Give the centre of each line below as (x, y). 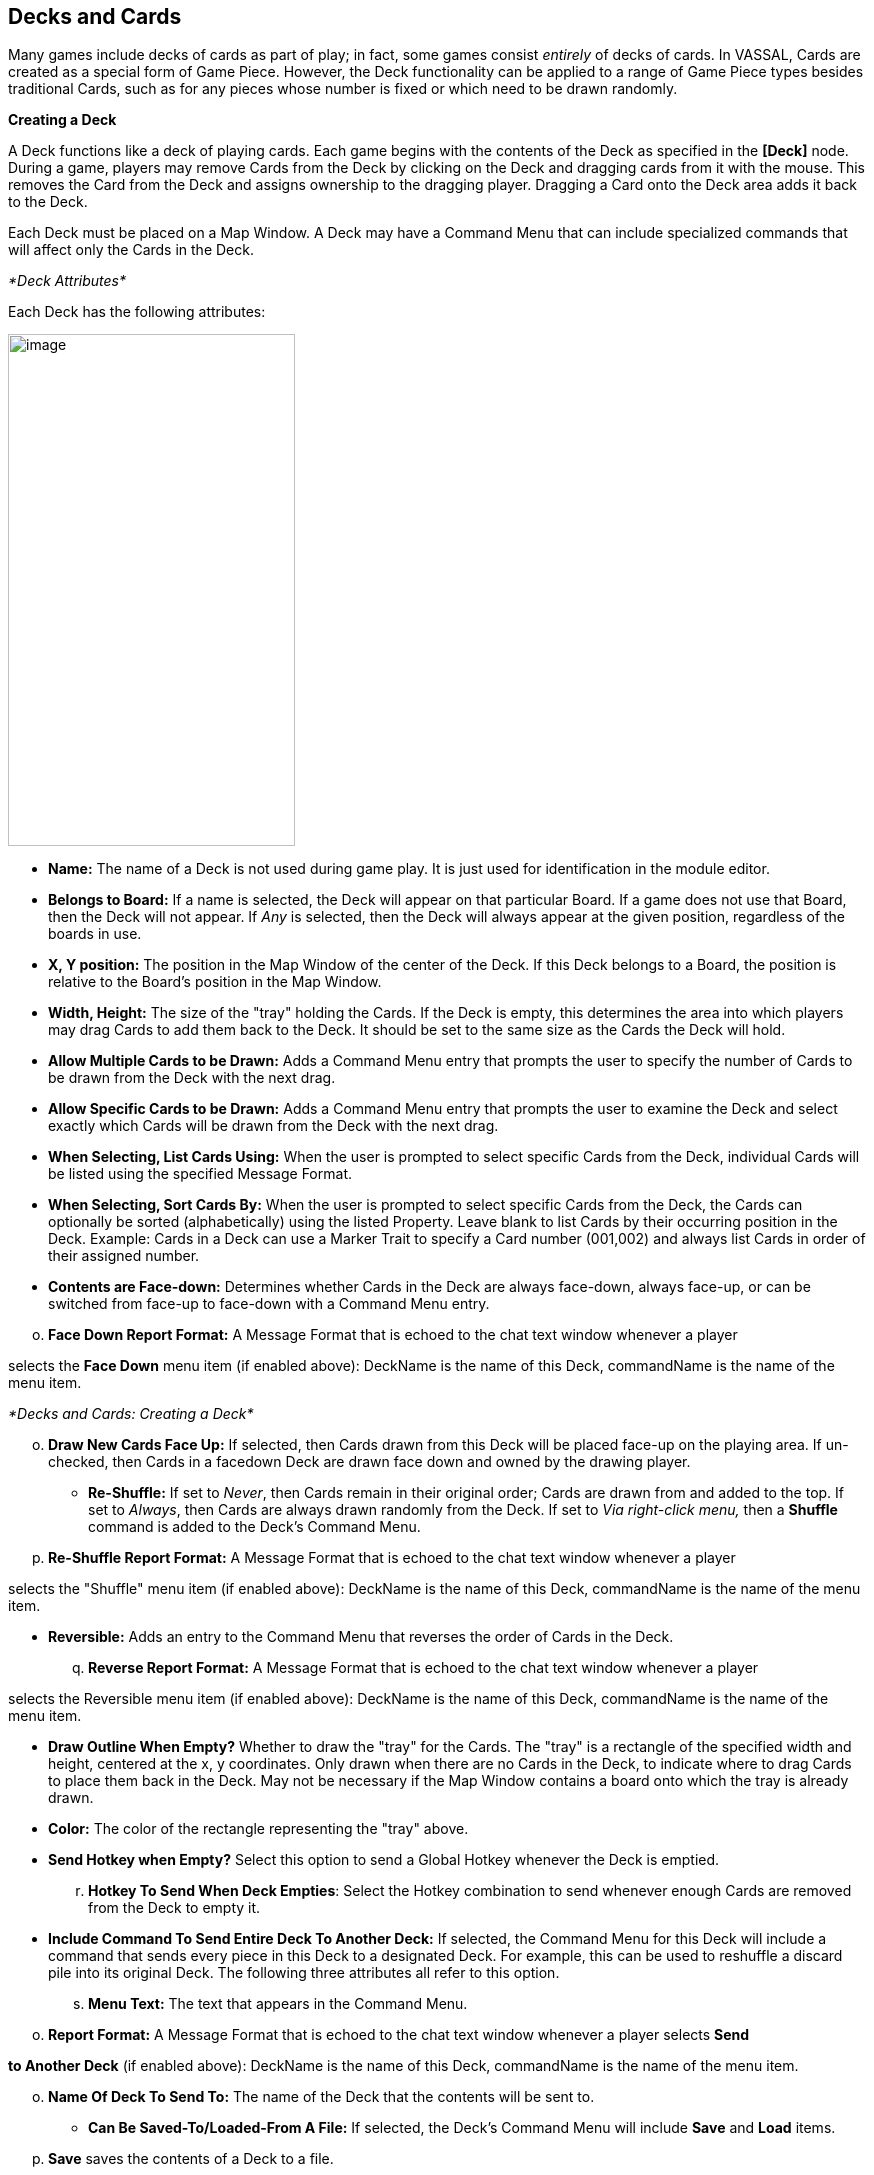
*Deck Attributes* (67, 281)
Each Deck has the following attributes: (137, 312)
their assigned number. (124, 1256)
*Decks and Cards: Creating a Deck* (131, 1414)
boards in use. (95, 934)
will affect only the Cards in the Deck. (131, 250)
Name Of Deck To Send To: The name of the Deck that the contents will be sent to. (321, 2097)
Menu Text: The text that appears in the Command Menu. (278, 2004)
